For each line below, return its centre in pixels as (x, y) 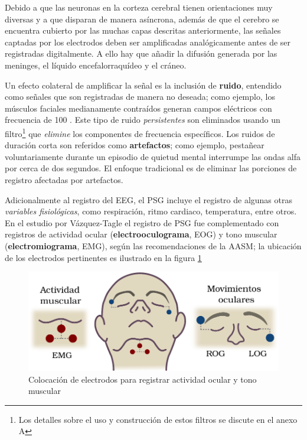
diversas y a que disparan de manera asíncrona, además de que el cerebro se (142, 19)
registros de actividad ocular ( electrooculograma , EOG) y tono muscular (141, 234)
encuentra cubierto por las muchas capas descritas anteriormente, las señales (143, 30)
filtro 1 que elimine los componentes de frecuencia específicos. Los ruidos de (140, 132)
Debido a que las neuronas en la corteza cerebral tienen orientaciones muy (139, 7)
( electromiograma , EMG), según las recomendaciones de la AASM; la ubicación (153, 245)
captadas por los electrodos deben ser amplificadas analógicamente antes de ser (148, 42)
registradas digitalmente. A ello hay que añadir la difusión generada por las (141, 53)
